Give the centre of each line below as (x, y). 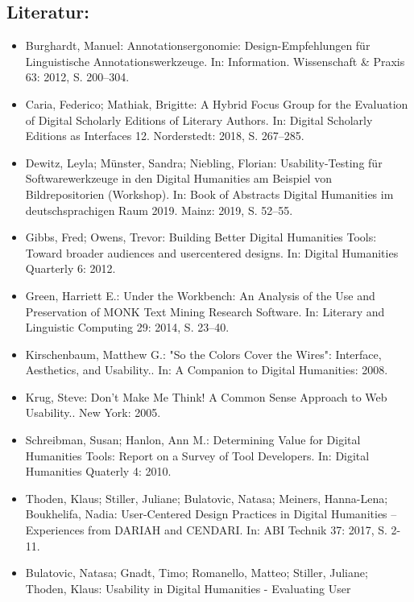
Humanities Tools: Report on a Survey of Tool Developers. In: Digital (197, 455)
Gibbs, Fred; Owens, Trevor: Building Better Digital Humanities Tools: (201, 237)
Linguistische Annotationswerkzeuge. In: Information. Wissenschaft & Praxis (215, 61)
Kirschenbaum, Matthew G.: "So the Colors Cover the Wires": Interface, (203, 354)
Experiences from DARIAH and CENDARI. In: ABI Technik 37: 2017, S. (206, 530)
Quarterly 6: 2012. (70, 268)
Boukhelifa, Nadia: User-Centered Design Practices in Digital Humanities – (211, 514)
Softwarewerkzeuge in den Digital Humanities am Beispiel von (178, 178)
